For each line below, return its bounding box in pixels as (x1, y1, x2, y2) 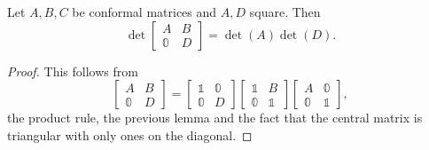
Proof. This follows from (7, 61, 138, 80)
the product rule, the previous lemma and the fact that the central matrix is (7, 108, 423, 127)
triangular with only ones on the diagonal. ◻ (7, 125, 253, 144)
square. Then (249, 3, 321, 20)
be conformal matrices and (72, 3, 217, 20)
